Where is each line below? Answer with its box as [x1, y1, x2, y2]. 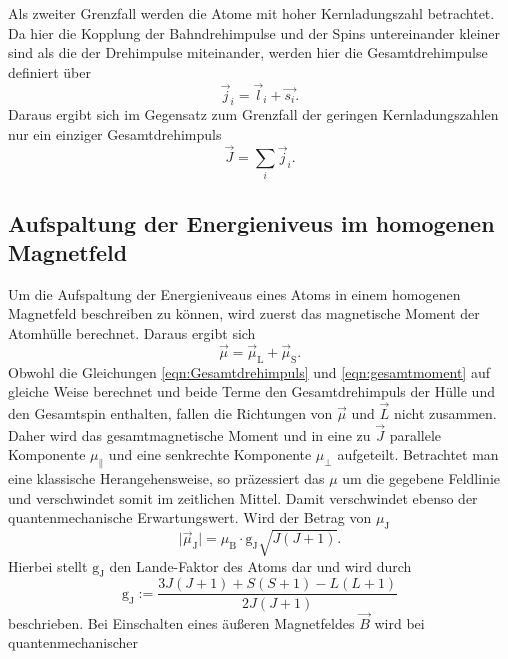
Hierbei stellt [8, 555, 88, 576]
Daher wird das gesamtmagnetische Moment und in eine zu [8, 424, 371, 445]
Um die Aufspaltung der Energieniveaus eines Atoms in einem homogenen [8, 283, 461, 304]
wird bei [374, 612, 425, 633]
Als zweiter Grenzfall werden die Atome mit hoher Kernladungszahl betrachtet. [8, 3, 495, 23]
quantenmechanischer [8, 632, 139, 653]
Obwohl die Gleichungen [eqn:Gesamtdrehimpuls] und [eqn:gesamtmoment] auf [8, 361, 490, 382]
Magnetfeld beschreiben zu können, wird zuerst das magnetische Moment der [8, 303, 480, 324]
